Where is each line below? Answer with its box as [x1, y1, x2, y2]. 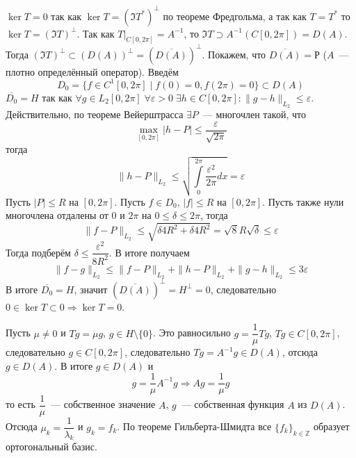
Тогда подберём [6, 245, 71, 259]
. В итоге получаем [108, 245, 190, 259]
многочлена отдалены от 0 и [6, 208, 125, 222]
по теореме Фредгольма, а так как [163, 8, 307, 23]
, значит [74, 281, 108, 296]
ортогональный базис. [6, 439, 97, 454]
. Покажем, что [202, 47, 266, 61]
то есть [6, 397, 35, 411]
